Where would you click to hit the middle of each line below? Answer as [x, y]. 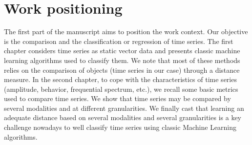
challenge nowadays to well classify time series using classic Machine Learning [120, 127]
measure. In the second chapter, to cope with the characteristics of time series [120, 79]
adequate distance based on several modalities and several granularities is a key [123, 117]
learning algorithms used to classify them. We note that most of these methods [122, 60]
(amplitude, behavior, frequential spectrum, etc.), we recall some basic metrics [121, 89]
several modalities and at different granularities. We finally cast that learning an [124, 108]
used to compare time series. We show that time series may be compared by [117, 98]
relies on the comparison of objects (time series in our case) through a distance [122, 70]
